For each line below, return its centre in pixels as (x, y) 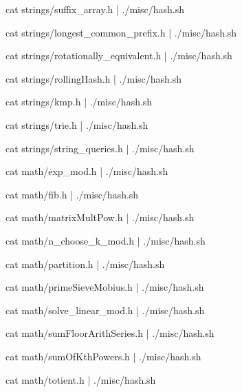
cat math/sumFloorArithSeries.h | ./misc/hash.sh (110, 333)
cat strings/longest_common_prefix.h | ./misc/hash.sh (121, 32)
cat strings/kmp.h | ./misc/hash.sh (79, 102)
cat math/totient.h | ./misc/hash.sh (81, 379)
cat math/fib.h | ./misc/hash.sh (72, 194)
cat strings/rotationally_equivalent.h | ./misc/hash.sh (119, 55)
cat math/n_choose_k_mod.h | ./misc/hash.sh (106, 240)
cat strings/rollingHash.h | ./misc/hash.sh (94, 78)
